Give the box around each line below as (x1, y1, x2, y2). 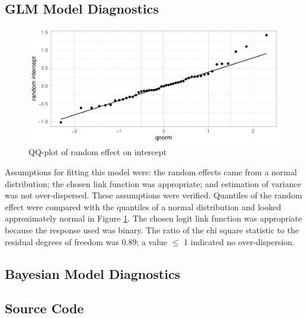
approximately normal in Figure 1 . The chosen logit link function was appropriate (5, 212, 302, 224)
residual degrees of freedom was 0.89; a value (5, 235, 168, 248)
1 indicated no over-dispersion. (184, 235, 295, 248)
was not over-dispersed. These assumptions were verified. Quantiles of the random (5, 189, 302, 201)
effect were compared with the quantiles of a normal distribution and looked (5, 200, 282, 213)
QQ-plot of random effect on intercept (28, 146, 167, 158)
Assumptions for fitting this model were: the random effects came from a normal (5, 166, 297, 178)
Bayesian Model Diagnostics (5, 264, 181, 282)
